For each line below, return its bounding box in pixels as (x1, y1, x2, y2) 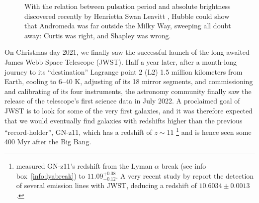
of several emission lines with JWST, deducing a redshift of (16, 180, 197, 191)
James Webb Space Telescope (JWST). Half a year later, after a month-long (4, 56, 237, 67)
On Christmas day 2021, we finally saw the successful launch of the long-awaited (4, 47, 250, 57)
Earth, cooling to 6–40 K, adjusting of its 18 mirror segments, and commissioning (4, 76, 253, 87)
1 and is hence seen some (176, 125, 252, 137)
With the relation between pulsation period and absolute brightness (24, 1, 231, 11)
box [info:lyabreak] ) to (16, 170, 85, 181)
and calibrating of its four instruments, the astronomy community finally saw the (4, 86, 252, 96)
